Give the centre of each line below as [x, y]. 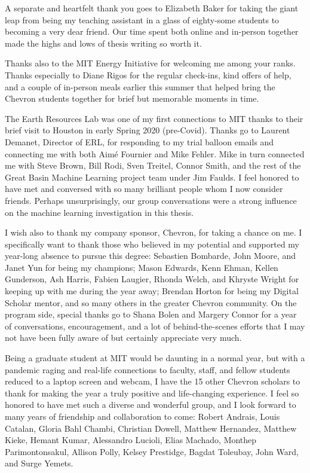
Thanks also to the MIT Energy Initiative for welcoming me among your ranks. [150, 63]
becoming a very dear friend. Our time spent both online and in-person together [152, 31]
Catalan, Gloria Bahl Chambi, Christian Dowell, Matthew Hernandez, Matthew [151, 428]
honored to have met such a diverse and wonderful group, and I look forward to [151, 405]
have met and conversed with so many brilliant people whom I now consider [144, 189]
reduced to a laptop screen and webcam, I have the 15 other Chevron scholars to [153, 381]
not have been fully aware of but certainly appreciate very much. [123, 338]
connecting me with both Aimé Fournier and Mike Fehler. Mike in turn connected [155, 153]
